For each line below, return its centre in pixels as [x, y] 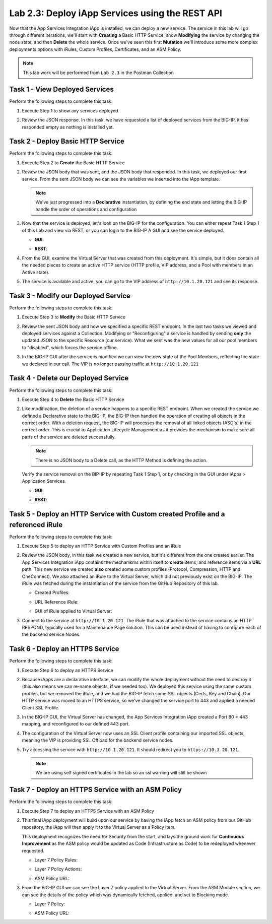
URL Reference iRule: [57, 602]
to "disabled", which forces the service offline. [70, 347]
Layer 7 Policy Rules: [56, 860]
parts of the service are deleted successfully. [69, 437]
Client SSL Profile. [41, 707]
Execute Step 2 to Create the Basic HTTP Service [73, 162]
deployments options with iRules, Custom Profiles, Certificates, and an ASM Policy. [95, 49]
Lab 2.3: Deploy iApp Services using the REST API [116, 13]
